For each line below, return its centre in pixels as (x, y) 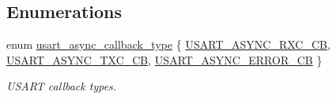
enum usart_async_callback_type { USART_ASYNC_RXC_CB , (168, 44)
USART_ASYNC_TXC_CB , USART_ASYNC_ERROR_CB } (164, 59)
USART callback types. (62, 86)
